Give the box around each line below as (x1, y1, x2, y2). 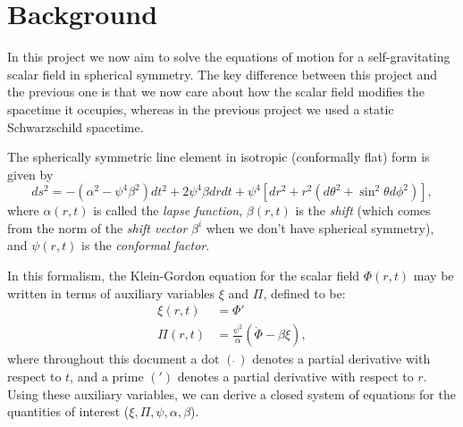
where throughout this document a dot (7, 349, 220, 368)
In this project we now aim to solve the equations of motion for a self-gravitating (7, 47, 450, 66)
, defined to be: (263, 283, 346, 302)
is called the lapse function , (93, 201, 243, 220)
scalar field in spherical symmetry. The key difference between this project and (7, 64, 438, 83)
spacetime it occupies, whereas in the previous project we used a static (7, 99, 394, 118)
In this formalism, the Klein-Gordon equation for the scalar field (7, 266, 360, 285)
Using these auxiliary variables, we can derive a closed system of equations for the (7, 384, 456, 403)
